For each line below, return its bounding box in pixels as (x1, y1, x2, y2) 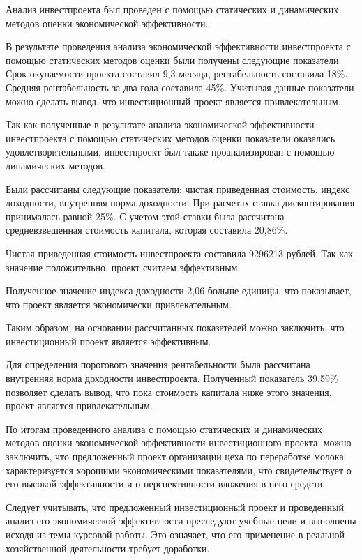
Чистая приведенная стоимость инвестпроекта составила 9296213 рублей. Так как (6, 245, 353, 260)
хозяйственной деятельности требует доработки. (6, 540, 210, 555)
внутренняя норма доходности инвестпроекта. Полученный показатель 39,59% (6, 371, 338, 386)
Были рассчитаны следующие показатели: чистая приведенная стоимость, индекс (6, 181, 350, 196)
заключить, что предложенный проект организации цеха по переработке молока (6, 449, 344, 464)
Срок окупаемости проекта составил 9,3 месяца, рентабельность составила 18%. (6, 66, 348, 81)
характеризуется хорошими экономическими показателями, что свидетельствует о (6, 462, 352, 477)
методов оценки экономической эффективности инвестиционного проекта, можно (6, 435, 352, 450)
